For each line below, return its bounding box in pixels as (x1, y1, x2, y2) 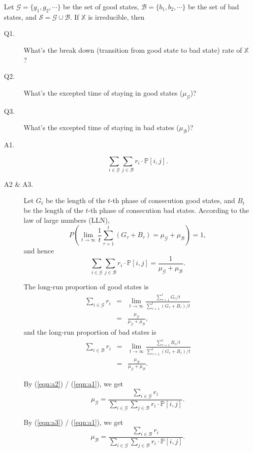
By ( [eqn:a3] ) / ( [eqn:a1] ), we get (24, 417, 124, 427)
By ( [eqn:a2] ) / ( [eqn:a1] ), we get (24, 379, 124, 389)
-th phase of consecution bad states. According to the (88, 205, 249, 215)
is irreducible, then (88, 11, 145, 22)
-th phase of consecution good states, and (110, 195, 235, 206)
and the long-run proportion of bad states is (24, 327, 157, 337)
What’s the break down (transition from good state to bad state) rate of (24, 44, 242, 55)
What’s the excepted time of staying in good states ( (24, 87, 183, 98)
